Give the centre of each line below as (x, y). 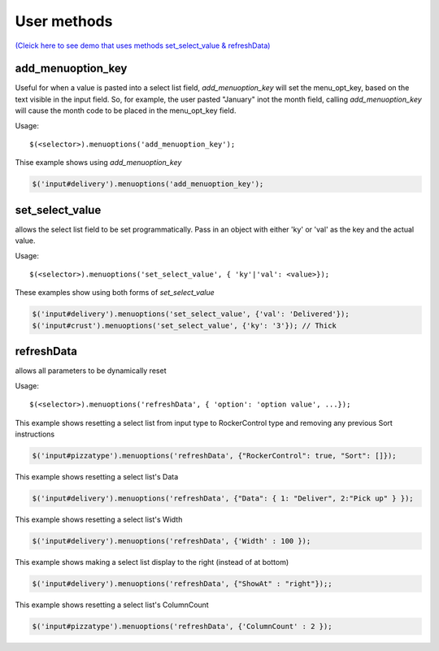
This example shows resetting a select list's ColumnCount (112, 605)
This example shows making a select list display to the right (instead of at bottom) (152, 562)
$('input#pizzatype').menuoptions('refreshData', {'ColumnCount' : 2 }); (182, 626)
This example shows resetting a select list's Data (97, 476)
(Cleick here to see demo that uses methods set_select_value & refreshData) (143, 46)
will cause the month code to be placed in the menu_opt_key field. (126, 111)
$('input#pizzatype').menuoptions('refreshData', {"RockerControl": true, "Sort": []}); (215, 456)
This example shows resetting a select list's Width (99, 519)
